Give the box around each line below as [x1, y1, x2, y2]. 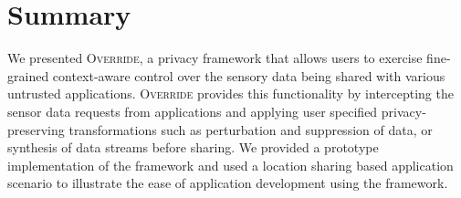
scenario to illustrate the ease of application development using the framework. [7, 173, 448, 193]
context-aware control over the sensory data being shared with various [52, 66, 445, 85]
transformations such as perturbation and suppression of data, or [68, 120, 433, 139]
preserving [7, 120, 65, 139]
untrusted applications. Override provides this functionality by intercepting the [7, 84, 454, 103]
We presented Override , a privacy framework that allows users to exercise [7, 48, 423, 68]
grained [7, 66, 49, 85]
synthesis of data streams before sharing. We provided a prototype [7, 138, 379, 157]
